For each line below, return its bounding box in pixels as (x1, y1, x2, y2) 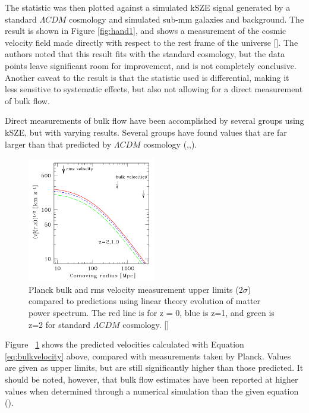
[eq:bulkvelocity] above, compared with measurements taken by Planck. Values (5, 349, 291, 362)
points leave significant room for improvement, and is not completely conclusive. (5, 59, 297, 71)
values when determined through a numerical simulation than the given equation (5, 384, 299, 397)
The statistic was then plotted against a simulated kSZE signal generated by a (5, 1, 291, 13)
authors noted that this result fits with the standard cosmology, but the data (5, 48, 285, 60)
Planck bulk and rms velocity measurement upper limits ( (29, 283, 239, 295)
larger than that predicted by (5, 137, 112, 150)
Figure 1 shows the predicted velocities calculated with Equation (5, 338, 244, 351)
